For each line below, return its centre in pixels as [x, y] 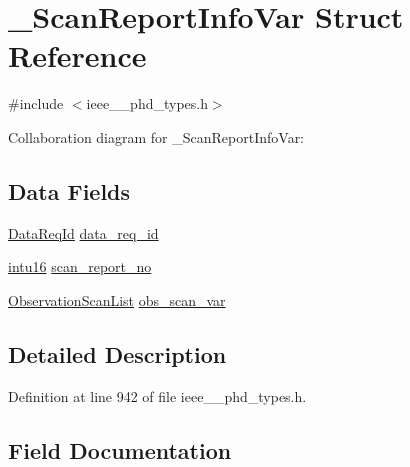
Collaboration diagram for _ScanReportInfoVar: [156, 136]
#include [36, 103]
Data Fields [69, 190]
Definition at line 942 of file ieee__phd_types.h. [157, 395]
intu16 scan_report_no [80, 266]
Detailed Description [117, 353]
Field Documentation [120, 449]
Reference [77, 55]
